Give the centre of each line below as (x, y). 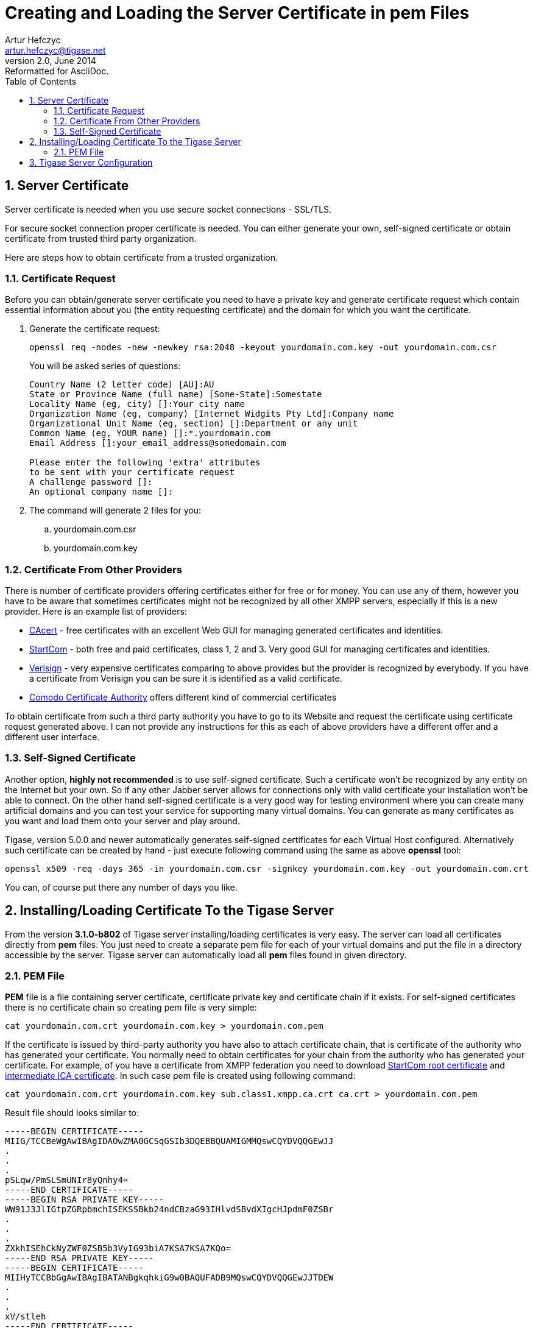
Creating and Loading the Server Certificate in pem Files (237, 13)
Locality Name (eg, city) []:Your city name (137, 404)
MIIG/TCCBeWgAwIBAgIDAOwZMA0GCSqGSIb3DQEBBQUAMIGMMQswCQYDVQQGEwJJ (169, 1141)
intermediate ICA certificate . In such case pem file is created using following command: (180, 1076)
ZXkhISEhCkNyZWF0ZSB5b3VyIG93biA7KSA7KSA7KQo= (118, 1249)
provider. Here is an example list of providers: (96, 612)
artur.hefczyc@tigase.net (55, 50)
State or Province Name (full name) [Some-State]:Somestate (176, 394)
